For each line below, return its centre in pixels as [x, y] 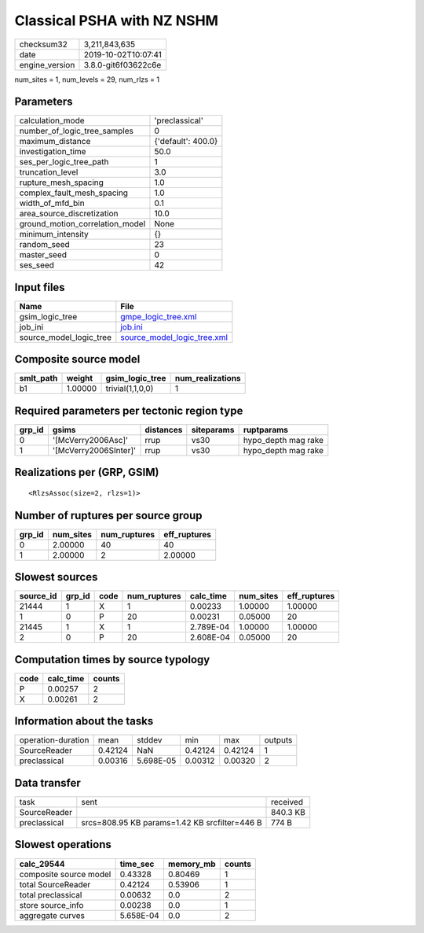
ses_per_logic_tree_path [64, 162]
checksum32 [44, 44]
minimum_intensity [54, 234]
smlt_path [38, 378]
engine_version [47, 65]
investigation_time [53, 152]
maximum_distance [55, 142]
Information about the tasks [84, 721]
